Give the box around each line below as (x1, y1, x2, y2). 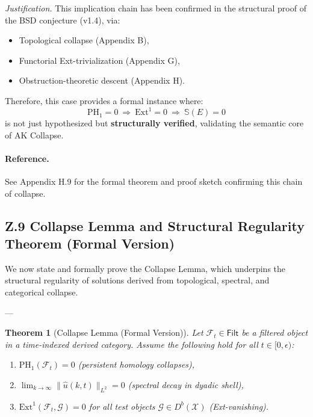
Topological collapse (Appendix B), (19, 34, 149, 46)
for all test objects (88, 400, 155, 412)
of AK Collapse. (5, 128, 64, 141)
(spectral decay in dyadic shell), (128, 378, 244, 391)
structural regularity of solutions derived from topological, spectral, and (5, 274, 270, 286)
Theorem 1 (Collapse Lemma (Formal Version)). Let (5, 326, 203, 339)
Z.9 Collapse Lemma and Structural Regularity (5, 216, 305, 235)
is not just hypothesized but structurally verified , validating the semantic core (5, 117, 304, 129)
